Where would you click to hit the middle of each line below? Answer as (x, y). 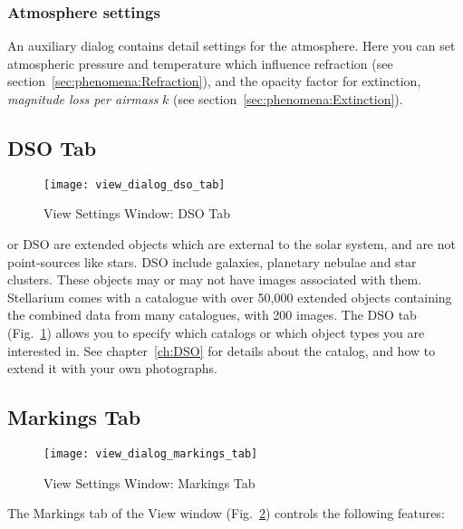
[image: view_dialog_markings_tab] (151, 454)
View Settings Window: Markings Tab (150, 482)
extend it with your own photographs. (112, 368)
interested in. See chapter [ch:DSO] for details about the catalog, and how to (222, 350)
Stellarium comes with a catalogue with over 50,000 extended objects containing (230, 297)
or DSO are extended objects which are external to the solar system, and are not (231, 244)
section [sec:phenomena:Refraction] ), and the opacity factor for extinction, (214, 81)
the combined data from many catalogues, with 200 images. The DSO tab (212, 315)
